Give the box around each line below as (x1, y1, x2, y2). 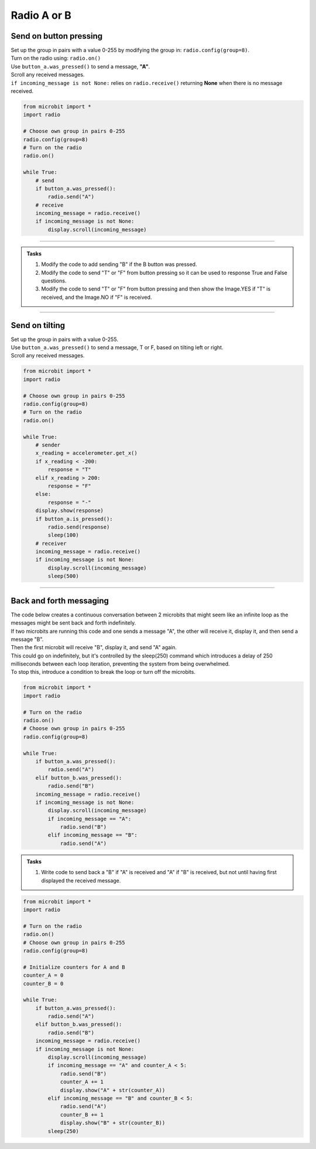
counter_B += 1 (60, 1111, 104, 1118)
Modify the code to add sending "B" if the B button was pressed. (41, 261, 197, 268)
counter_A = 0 (23, 972, 64, 978)
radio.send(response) (47, 523, 110, 530)
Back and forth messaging (11, 595, 109, 606)
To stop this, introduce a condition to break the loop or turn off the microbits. (11, 669, 196, 676)
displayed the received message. (41, 877, 121, 884)
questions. (41, 277, 67, 284)
